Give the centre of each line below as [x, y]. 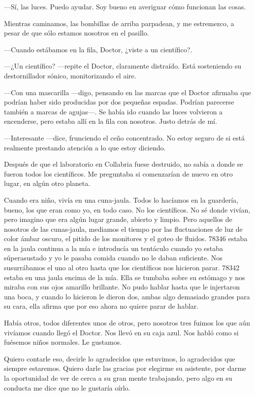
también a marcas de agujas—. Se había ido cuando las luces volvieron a [113, 111]
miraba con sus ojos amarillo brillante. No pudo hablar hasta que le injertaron [122, 287]
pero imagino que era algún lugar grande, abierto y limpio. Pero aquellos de [118, 219]
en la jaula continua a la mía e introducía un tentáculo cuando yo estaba [114, 248]
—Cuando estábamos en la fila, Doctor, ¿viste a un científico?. [98, 49]
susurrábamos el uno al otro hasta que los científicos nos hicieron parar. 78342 [122, 268]
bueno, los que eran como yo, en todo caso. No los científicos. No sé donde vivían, [127, 209]
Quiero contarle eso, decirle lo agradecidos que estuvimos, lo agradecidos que [120, 358]
